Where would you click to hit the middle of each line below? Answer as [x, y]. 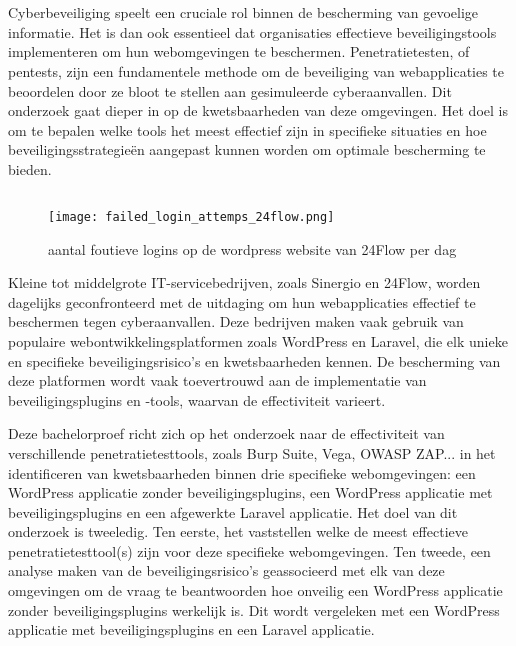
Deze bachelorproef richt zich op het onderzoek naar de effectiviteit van [226, 433]
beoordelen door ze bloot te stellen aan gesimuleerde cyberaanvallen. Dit [230, 90]
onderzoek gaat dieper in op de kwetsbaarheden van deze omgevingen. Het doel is [258, 110]
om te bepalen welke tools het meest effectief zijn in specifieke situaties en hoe [247, 129]
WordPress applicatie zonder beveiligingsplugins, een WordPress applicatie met [250, 492]
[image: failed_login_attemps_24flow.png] [191, 216]
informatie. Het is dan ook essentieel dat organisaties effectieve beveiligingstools [252, 31]
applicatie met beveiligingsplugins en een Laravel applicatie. [191, 629]
